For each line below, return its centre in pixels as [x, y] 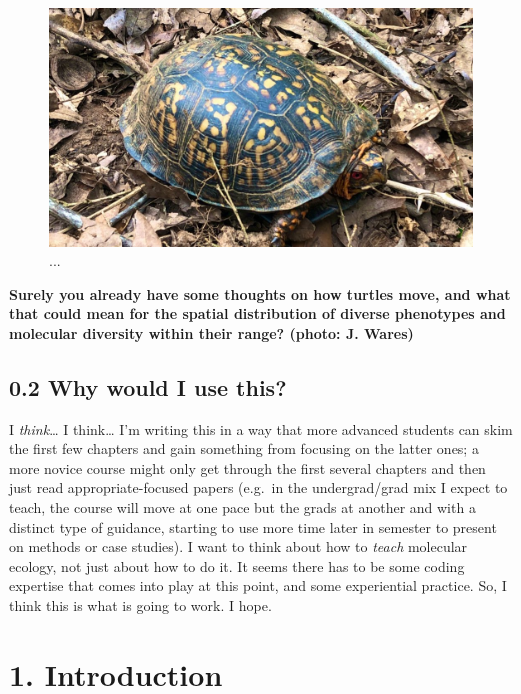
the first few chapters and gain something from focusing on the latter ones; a [244, 448]
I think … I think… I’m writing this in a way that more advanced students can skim [261, 428]
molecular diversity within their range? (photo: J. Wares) [211, 332]
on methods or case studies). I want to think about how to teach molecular [238, 546]
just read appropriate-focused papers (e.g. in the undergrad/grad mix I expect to [258, 487]
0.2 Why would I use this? [148, 386]
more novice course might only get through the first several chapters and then [247, 467]
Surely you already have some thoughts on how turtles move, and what [260, 293]
